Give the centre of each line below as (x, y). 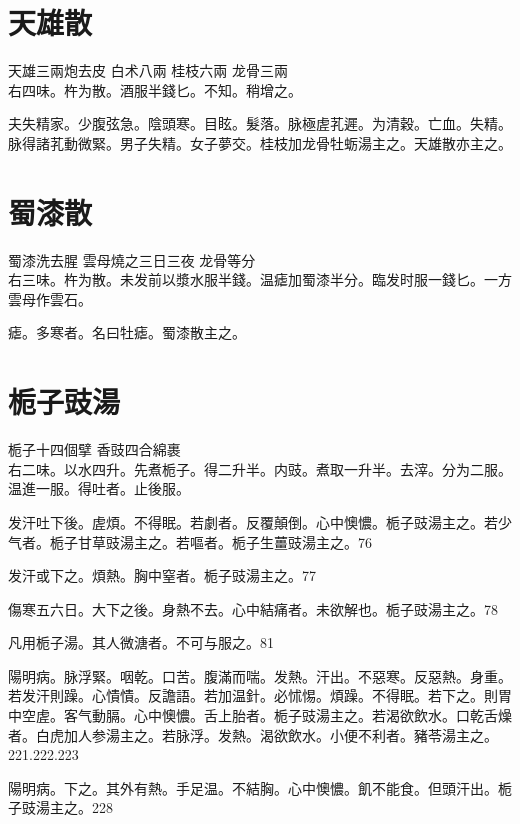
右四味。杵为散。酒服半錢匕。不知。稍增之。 (155, 89)
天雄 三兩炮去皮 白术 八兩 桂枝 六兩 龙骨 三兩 (148, 70)
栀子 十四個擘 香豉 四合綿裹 (94, 449)
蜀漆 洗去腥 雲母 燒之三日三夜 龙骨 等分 (132, 259)
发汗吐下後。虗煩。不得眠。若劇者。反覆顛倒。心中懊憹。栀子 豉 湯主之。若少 (260, 521)
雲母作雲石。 (50, 298)
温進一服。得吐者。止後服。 (99, 488)
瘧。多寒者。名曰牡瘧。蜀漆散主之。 (127, 332)
